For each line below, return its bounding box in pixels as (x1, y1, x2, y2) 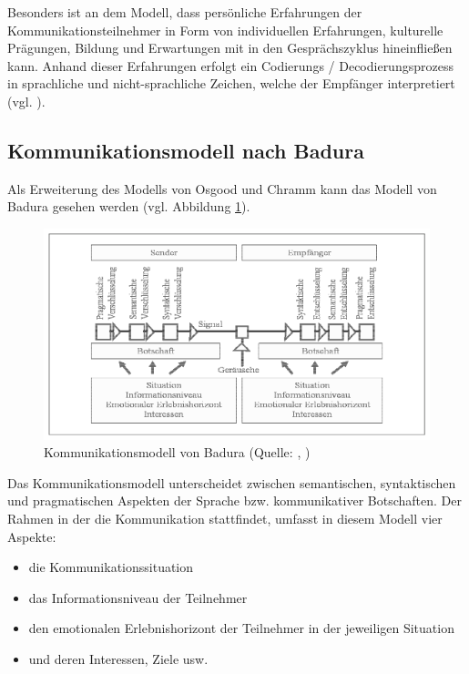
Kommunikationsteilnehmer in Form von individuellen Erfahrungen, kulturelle (7, 20, 444, 39)
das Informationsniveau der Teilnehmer (28, 587, 248, 607)
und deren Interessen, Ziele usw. (28, 648, 209, 668)
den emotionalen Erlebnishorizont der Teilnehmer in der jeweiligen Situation (28, 618, 454, 638)
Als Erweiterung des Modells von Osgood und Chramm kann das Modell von (7, 179, 437, 198)
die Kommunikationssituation (28, 557, 194, 577)
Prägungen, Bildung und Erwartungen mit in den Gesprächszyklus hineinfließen (7, 38, 453, 57)
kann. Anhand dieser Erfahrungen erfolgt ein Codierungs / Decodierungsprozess (7, 56, 454, 75)
